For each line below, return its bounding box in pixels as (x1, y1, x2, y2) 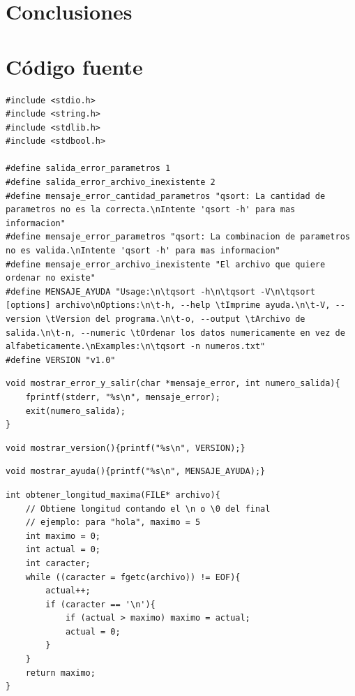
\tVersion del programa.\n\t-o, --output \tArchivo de (45, 314, 305, 324)
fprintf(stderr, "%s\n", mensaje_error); (25, 392, 220, 402)
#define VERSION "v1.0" (6, 355, 116, 365)
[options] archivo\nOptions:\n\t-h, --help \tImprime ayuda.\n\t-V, (6, 300, 331, 311)
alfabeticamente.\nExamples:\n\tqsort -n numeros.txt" (6, 341, 266, 352)
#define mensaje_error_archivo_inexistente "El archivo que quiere (6, 259, 326, 269)
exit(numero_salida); (25, 406, 126, 416)
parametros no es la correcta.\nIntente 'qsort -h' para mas (6, 205, 296, 215)
